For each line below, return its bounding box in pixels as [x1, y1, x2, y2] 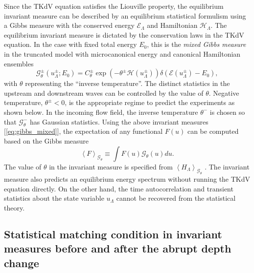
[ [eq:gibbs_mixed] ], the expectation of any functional [4, 126, 163, 136]
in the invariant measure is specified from [49, 161, 173, 171]
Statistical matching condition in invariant [4, 227, 222, 242]
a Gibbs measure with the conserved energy [4, 20, 135, 30]
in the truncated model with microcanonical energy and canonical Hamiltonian [4, 48, 241, 59]
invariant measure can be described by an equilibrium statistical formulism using [4, 10, 246, 21]
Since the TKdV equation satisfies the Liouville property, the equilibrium [4, 1, 224, 11]
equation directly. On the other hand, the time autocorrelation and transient [4, 183, 233, 193]
